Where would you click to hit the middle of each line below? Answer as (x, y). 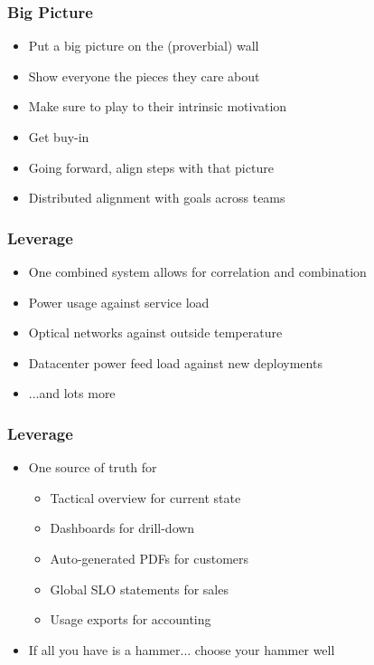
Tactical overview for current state (145, 497)
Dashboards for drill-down (122, 528)
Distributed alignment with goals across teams (157, 198)
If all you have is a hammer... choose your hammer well (182, 649)
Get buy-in (59, 137)
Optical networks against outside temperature (155, 332)
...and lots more (72, 393)
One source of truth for (93, 467)
